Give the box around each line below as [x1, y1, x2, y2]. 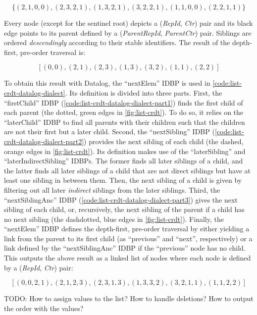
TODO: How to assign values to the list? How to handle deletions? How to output [4, 293, 254, 304]
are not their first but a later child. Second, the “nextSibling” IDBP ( [4, 126, 215, 137]
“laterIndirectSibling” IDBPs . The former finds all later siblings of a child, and [4, 156, 243, 166]
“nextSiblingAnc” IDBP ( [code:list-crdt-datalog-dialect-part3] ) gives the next [4, 194, 238, 205]
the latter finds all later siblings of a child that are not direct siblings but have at [4, 165, 251, 175]
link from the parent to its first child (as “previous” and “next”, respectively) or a [4, 233, 253, 243]
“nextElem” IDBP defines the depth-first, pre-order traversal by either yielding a [4, 223, 250, 234]
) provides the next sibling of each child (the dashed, [84, 136, 244, 146]
